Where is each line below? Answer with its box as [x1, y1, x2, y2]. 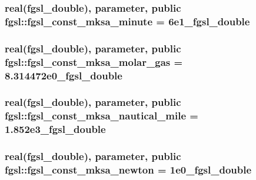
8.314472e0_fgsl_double [5, 68, 122, 82]
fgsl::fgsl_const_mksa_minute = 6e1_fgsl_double [5, 14, 250, 28]
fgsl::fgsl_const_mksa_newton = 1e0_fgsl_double [5, 162, 252, 176]
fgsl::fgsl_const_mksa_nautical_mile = [5, 108, 198, 123]
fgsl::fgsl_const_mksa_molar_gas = [5, 54, 183, 69]
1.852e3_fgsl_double [5, 122, 106, 136]
